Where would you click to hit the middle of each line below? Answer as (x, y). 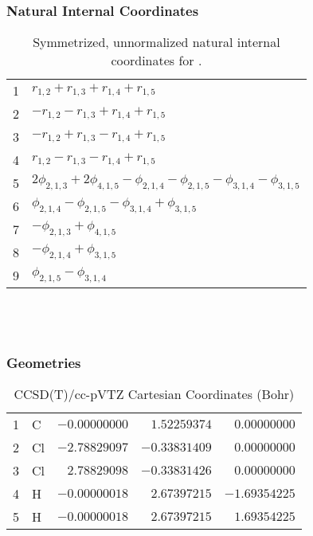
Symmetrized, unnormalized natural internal (156, 42)
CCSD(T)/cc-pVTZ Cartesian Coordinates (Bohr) (154, 394)
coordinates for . (156, 61)
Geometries (44, 362)
